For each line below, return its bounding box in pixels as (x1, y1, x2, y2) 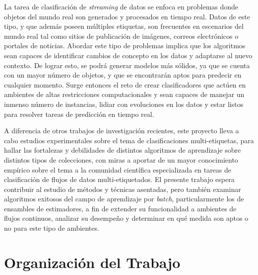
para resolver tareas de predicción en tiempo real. (4, 108, 154, 119)
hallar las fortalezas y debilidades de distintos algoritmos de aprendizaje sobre (4, 145, 241, 155)
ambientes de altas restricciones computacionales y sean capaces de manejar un (4, 89, 245, 99)
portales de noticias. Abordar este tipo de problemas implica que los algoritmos (4, 40, 246, 51)
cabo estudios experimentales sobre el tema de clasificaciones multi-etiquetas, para (4, 135, 254, 145)
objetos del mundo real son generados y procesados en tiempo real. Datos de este (4, 11, 250, 21)
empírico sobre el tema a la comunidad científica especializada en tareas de (4, 164, 232, 175)
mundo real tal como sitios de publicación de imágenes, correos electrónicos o (4, 30, 239, 41)
